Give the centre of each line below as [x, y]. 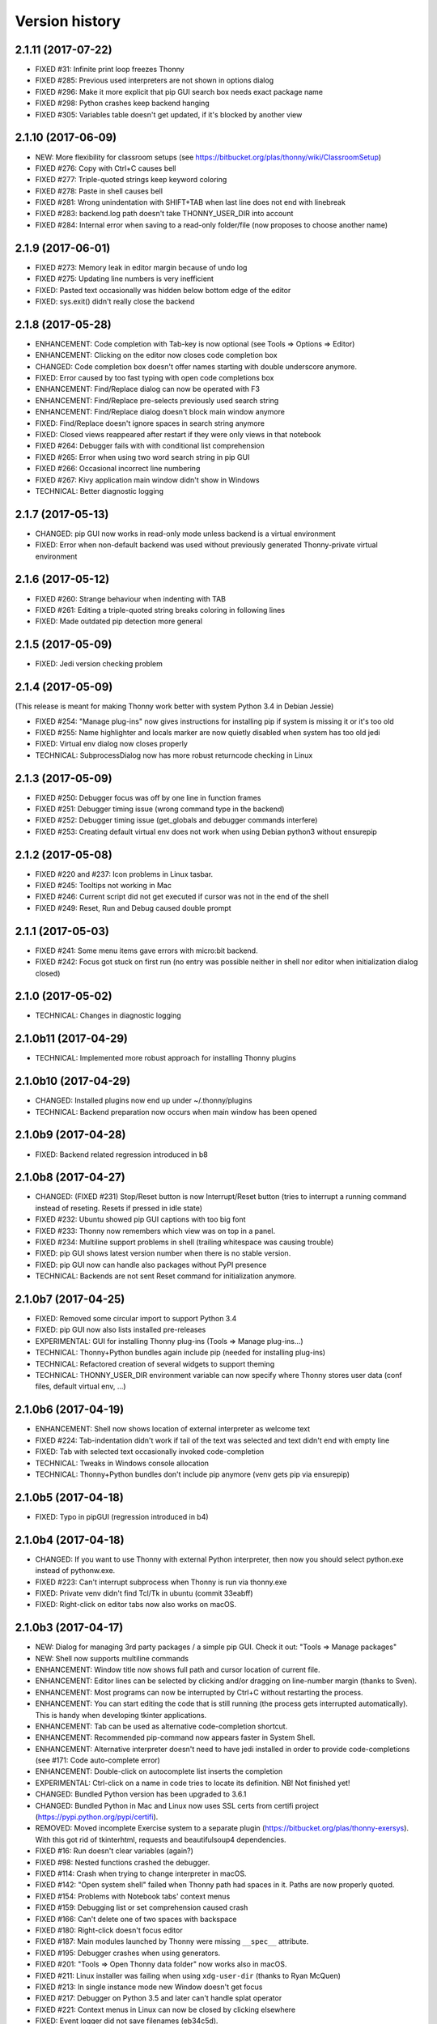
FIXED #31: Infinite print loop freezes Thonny [110, 70]
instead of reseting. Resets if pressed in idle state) [119, 1208]
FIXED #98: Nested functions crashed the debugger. [123, 1862]
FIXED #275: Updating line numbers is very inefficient [125, 279]
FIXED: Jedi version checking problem [99, 664]
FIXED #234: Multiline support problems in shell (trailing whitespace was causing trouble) [185, 1242]
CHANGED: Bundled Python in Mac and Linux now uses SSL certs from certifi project [177, 1805]
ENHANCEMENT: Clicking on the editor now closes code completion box [157, 355]
